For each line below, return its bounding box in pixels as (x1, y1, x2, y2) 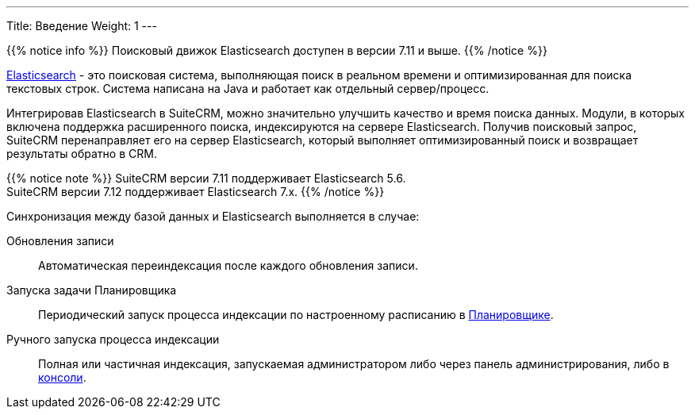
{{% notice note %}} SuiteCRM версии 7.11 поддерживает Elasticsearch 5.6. (6, 171, 406, 185)
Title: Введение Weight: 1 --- (6, 19, 157, 33)
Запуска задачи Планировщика (6, 283, 177, 297)
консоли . (38, 371, 86, 384)
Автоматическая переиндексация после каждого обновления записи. (38, 259, 418, 272)
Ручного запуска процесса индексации (6, 332, 220, 346)
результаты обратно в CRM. (6, 147, 157, 160)
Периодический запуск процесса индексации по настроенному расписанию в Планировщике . (38, 308, 554, 321)
